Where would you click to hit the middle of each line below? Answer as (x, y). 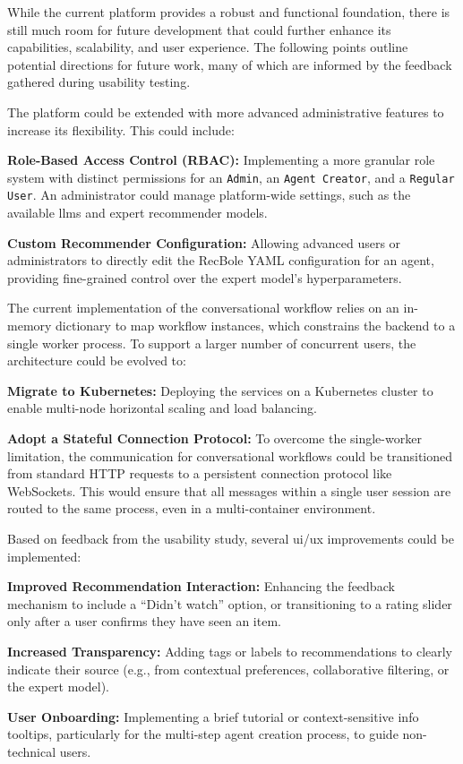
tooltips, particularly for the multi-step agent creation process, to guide (203, 734)
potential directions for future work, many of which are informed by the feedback (230, 64)
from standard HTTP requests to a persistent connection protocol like (200, 473)
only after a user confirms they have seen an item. (144, 621)
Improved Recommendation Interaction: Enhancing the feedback (201, 586)
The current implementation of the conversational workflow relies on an (203, 308)
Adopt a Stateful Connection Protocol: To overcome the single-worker (214, 438)
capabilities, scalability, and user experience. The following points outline (208, 47)
